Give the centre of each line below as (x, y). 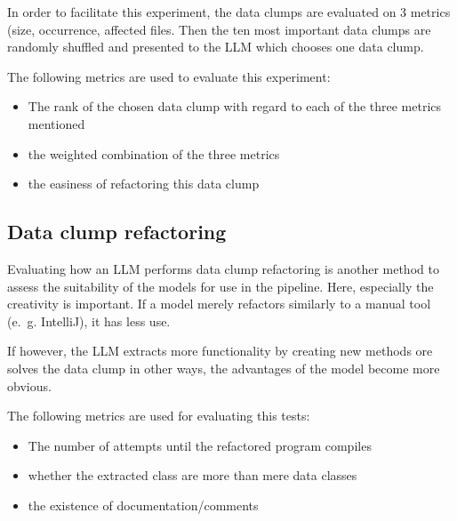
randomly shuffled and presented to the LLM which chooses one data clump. (216, 47)
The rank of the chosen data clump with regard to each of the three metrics (235, 106)
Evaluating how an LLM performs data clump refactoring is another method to (223, 268)
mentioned (56, 123)
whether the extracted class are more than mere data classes (192, 475)
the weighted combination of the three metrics (154, 153)
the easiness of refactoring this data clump (144, 184)
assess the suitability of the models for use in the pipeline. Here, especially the (220, 286)
